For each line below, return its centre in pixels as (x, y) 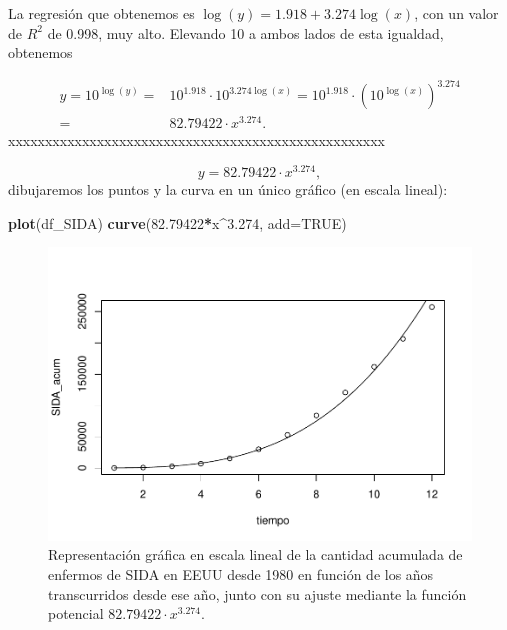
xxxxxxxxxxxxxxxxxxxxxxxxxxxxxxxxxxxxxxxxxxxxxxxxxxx (196, 140)
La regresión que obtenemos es (101, 13)
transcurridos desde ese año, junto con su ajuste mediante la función (257, 593)
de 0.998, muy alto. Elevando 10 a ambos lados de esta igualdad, (245, 32)
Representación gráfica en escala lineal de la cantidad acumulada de (255, 554)
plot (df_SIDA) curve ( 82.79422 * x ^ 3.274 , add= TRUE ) (177, 222)
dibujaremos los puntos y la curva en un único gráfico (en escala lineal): (228, 189)
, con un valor (456, 13)
